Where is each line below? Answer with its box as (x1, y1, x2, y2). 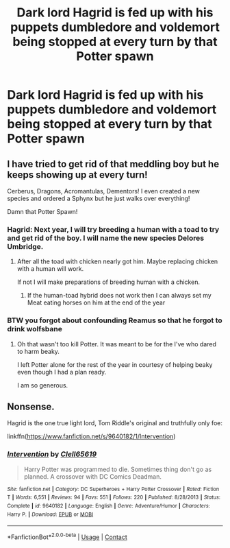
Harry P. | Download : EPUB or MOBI (7, 511, 94, 518)
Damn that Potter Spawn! (7, 208, 78, 215)
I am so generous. (16, 381, 68, 389)
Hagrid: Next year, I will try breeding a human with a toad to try (7, 224, 220, 234)
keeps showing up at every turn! (7, 169, 149, 180)
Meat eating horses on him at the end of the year (27, 298, 166, 307)
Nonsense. (7, 401, 55, 412)
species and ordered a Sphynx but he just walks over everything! (7, 194, 190, 202)
